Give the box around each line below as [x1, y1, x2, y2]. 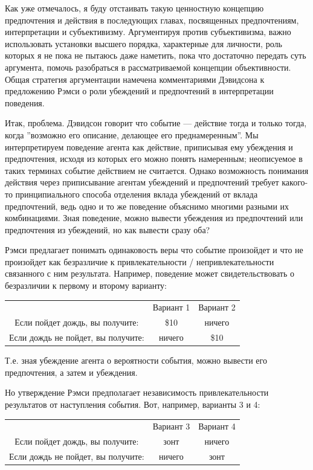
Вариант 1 [152, 301, 190, 314]
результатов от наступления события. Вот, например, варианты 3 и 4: [5, 398, 260, 410]
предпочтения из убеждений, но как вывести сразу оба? [5, 223, 210, 236]
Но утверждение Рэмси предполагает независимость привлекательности [5, 386, 269, 399]
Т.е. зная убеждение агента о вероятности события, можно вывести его [5, 354, 267, 367]
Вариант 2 [198, 301, 236, 314]
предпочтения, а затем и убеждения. [5, 365, 138, 378]
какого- [282, 176, 308, 188]
